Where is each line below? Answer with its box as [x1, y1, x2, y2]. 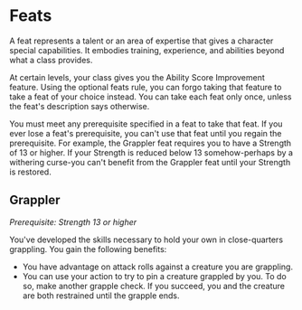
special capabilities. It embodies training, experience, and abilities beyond [9, 44, 285, 55]
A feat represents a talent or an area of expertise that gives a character [9, 35, 274, 46]
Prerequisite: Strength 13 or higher [9, 216, 137, 227]
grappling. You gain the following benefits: [9, 243, 167, 254]
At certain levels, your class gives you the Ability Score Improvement [9, 71, 265, 82]
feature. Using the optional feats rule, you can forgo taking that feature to [9, 81, 282, 92]
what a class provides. [9, 54, 93, 65]
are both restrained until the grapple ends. [22, 290, 180, 301]
